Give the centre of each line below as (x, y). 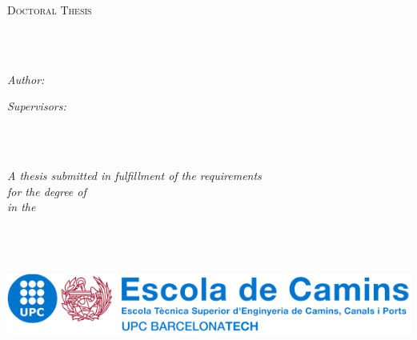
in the (22, 207)
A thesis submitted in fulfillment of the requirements (134, 176)
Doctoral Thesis (50, 10)
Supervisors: (37, 106)
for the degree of (47, 191)
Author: (26, 79)
